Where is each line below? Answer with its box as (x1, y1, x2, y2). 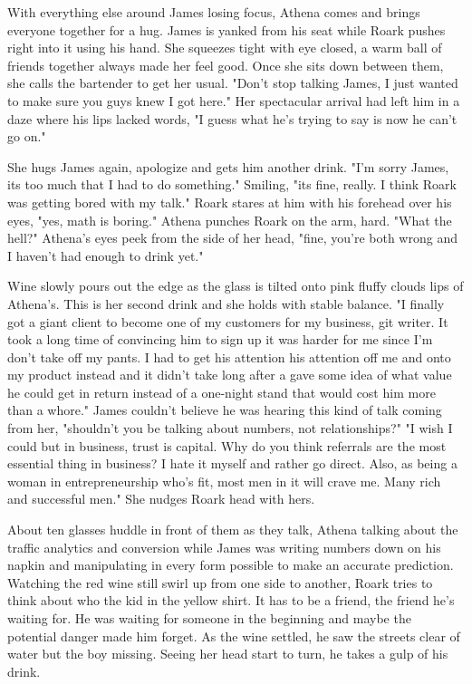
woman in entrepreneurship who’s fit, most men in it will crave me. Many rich (7, 471, 441, 490)
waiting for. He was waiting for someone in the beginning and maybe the (7, 609, 411, 627)
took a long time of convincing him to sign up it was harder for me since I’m (7, 330, 433, 349)
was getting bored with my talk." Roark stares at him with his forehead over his (7, 192, 452, 211)
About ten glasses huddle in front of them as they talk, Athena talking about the (7, 520, 458, 539)
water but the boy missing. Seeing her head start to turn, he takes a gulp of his (7, 644, 448, 663)
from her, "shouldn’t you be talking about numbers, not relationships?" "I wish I (7, 419, 453, 438)
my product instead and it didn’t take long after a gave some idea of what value (7, 365, 452, 384)
